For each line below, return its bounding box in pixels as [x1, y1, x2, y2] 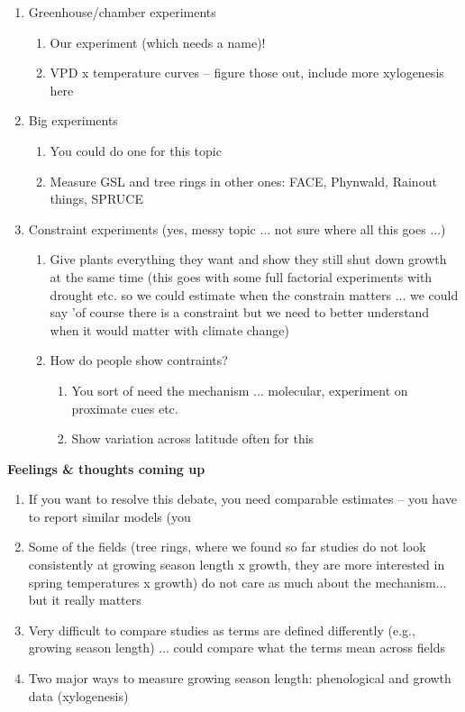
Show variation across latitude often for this [71, 429, 315, 448]
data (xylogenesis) [28, 686, 129, 705]
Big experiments [28, 111, 118, 130]
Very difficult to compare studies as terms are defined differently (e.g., [28, 620, 415, 639]
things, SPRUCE [50, 189, 143, 208]
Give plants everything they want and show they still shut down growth [50, 250, 447, 269]
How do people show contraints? [50, 351, 228, 370]
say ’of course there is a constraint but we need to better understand [50, 303, 430, 322]
